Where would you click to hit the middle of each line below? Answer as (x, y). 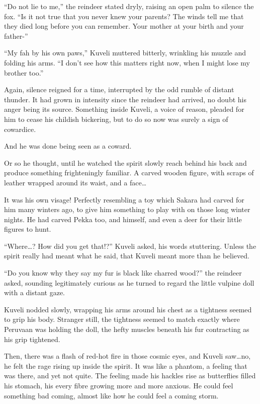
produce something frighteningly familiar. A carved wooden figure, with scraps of (129, 173)
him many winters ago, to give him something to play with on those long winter (127, 209)
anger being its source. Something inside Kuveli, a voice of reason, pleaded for (124, 109)
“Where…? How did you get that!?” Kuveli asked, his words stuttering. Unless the (130, 246)
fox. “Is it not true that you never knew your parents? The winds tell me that (124, 16)
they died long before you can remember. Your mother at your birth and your (124, 26)
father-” (16, 36)
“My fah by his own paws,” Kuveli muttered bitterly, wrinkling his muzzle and (125, 53)
